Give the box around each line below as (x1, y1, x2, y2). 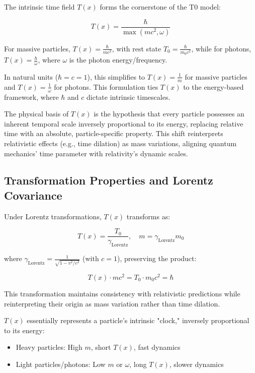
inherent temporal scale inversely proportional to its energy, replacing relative (4, 118, 243, 129)
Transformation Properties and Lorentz (4, 172, 213, 188)
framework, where (4, 91, 59, 102)
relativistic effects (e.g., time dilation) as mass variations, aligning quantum (4, 138, 237, 148)
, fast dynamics (133, 342, 181, 352)
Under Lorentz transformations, (4, 211, 102, 221)
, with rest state (112, 43, 161, 53)
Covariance (4, 187, 62, 203)
